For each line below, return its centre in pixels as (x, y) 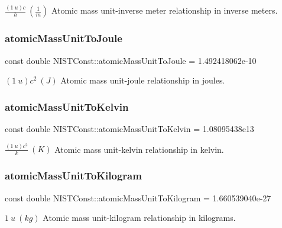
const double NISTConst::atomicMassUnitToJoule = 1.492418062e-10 (131, 60)
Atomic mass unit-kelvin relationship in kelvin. (139, 149)
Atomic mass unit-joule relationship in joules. (143, 80)
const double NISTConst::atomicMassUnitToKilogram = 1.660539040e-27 (138, 198)
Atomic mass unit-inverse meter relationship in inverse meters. (164, 10)
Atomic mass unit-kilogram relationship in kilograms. (139, 218)
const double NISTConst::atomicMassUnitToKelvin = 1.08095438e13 (129, 128)
